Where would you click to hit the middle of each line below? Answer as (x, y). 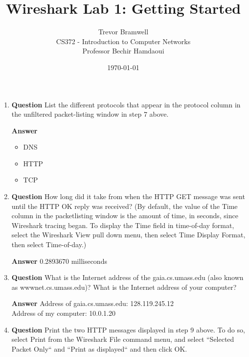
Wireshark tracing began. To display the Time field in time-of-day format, (123, 225)
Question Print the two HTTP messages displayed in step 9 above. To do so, (128, 329)
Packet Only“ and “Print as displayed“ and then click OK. (99, 348)
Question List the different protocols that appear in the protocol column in (126, 104)
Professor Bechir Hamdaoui (123, 51)
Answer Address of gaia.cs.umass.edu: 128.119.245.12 (92, 303)
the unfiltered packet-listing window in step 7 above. (90, 114)
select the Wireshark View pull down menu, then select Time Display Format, (128, 235)
